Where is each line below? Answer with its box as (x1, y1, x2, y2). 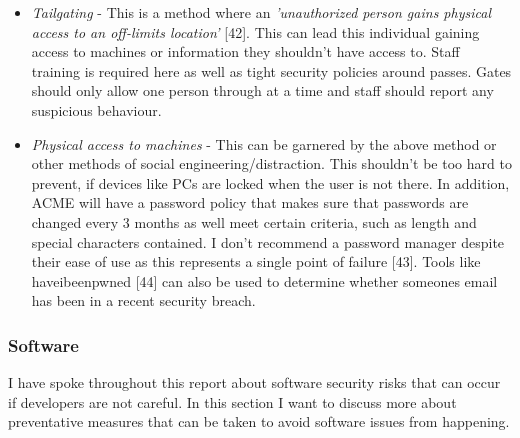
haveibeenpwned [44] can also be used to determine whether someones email (31, 270, 498, 291)
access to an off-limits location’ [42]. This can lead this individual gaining (31, 21, 480, 42)
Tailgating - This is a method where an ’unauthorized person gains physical (31, 2, 491, 22)
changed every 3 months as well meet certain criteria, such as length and (31, 211, 477, 232)
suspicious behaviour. (31, 99, 162, 120)
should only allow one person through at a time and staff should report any (31, 80, 494, 101)
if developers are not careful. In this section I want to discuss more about (8, 391, 457, 412)
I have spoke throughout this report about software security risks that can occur (8, 372, 501, 393)
